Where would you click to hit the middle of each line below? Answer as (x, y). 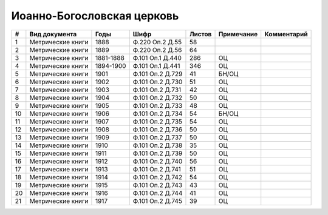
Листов (200, 34)
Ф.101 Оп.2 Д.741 (157, 169)
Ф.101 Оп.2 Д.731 (157, 90)
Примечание (238, 34)
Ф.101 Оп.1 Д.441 (156, 65)
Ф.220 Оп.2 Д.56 (157, 50)
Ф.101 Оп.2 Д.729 (158, 74)
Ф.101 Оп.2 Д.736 (158, 129)
